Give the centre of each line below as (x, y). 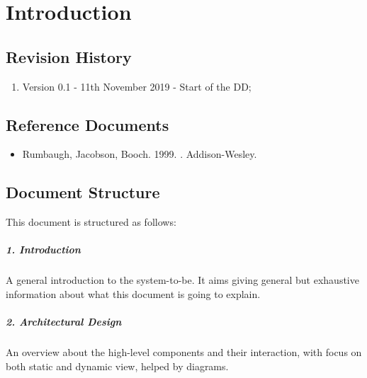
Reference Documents (87, 124)
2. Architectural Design (64, 322)
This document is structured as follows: (91, 222)
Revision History (69, 56)
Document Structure (83, 192)
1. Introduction (43, 250)
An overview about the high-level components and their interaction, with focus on (184, 352)
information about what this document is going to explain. (133, 293)
